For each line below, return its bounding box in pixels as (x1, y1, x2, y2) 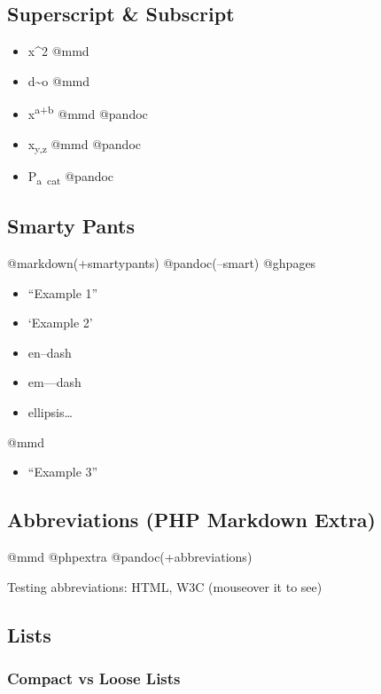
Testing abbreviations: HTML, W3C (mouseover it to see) (7, 577, 323, 595)
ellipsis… (27, 403, 73, 422)
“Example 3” (27, 462, 98, 481)
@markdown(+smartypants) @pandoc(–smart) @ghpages (7, 254, 316, 272)
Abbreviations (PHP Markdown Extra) (7, 506, 376, 533)
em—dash (27, 373, 82, 391)
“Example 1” (27, 283, 98, 302)
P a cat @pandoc (27, 166, 114, 187)
